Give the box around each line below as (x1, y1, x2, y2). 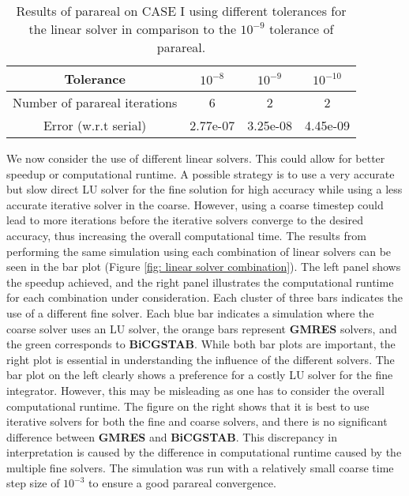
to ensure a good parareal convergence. (88, 475, 276, 491)
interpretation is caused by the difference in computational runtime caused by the (6, 444, 402, 460)
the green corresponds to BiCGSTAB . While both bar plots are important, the (6, 336, 396, 352)
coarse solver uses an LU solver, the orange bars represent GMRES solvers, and (6, 320, 397, 336)
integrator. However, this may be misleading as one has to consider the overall (6, 381, 385, 398)
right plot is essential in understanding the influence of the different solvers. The (6, 351, 395, 367)
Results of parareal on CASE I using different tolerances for (16, 2, 347, 20)
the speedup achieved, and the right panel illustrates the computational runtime (6, 273, 394, 290)
